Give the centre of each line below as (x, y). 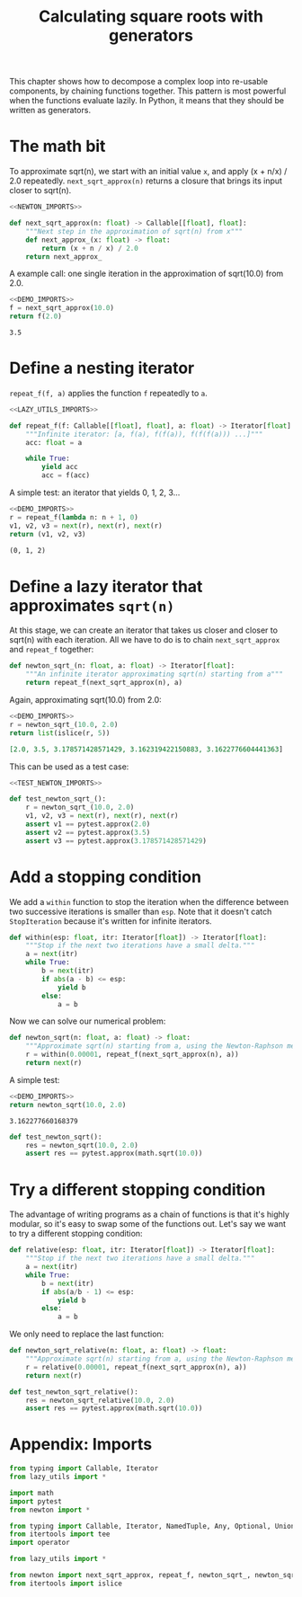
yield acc (60, 467)
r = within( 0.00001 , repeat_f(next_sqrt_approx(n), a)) (133, 1055)
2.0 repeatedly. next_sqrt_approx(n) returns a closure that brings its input (146, 181)
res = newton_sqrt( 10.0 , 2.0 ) (82, 1145)
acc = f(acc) (66, 475)
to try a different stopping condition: (76, 1234)
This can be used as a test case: (69, 767)
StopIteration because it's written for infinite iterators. (111, 921)
